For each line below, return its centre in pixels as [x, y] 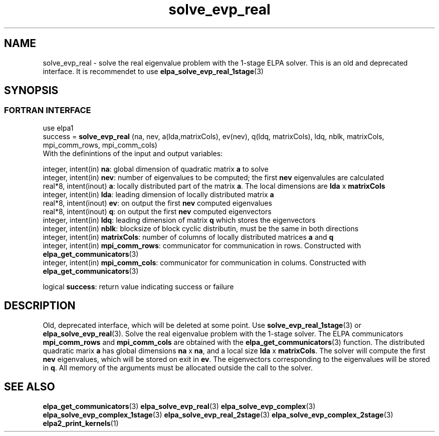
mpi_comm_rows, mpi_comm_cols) [100, 145]
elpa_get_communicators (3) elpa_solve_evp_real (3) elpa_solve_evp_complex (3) [179, 406]
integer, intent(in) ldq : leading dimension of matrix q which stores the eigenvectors [179, 220]
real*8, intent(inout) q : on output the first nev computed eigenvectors [157, 211]
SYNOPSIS [31, 91]
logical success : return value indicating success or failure [138, 286]
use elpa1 [58, 128]
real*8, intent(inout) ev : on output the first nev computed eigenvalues [157, 203]
